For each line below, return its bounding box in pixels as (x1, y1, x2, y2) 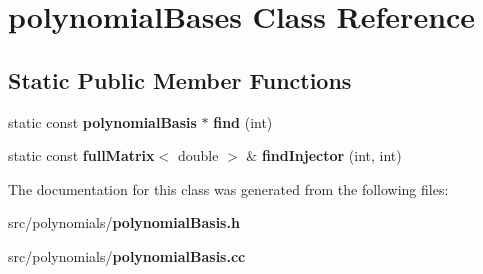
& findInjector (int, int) (246, 145, 402, 166)
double (177, 145, 219, 166)
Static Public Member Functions (8, 64, 352, 95)
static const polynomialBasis (8, 111, 197, 132)
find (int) (213, 111, 273, 132)
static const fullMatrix (8, 145, 155, 166)
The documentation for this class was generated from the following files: (8, 178, 449, 199)
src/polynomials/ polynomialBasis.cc (8, 245, 246, 266)
